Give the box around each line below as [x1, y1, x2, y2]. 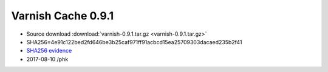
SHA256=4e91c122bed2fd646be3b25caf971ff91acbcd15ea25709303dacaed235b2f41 [26, 38, 242, 45]
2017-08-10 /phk [26, 55, 69, 63]
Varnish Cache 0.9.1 [11, 9, 114, 22]
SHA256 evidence [26, 47, 72, 54]
